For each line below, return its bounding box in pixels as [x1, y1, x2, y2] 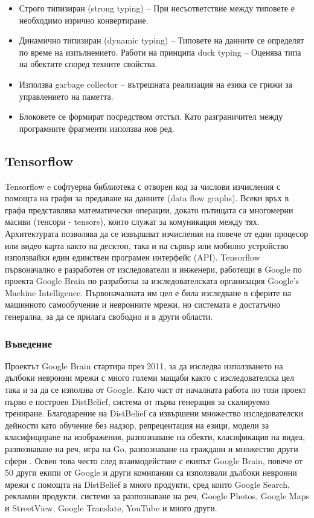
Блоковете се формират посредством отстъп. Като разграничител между [19, 110, 283, 123]
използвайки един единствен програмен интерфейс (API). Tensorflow [5, 251, 260, 264]
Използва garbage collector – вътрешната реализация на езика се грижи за [19, 77, 293, 90]
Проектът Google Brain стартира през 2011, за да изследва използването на [5, 359, 283, 372]
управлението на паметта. [19, 89, 114, 102]
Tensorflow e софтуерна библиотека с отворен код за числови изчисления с [5, 180, 281, 192]
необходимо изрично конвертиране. [19, 13, 149, 26]
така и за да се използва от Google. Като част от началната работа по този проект [5, 383, 306, 396]
